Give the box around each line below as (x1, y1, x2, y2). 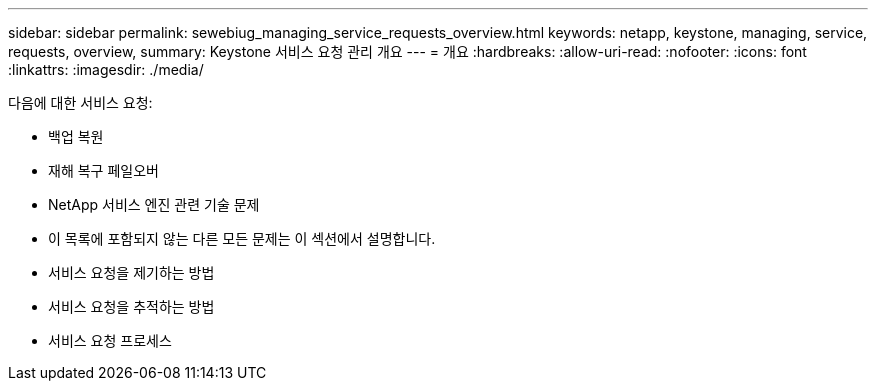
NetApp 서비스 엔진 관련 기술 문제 (48, 196, 260, 213)
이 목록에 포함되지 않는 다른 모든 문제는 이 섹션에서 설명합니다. (48, 230, 436, 247)
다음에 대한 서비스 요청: (8, 94, 153, 111)
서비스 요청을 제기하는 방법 (48, 264, 215, 281)
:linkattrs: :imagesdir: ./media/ (8, 61, 204, 78)
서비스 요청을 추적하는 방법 (48, 298, 215, 315)
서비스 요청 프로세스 (48, 332, 172, 349)
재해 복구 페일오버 (48, 162, 159, 179)
